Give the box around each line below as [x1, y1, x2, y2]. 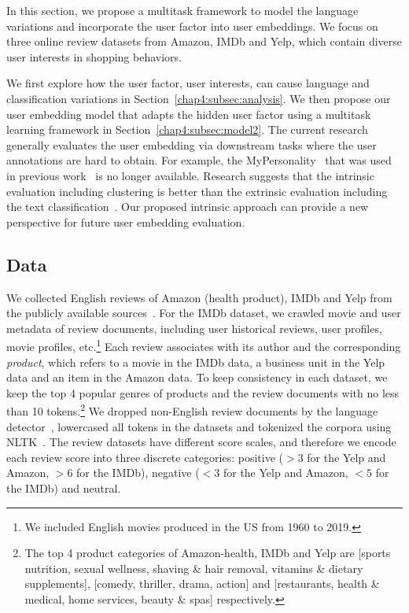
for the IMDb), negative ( [76, 464, 200, 481]
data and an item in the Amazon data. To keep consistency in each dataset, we [6, 369, 388, 386]
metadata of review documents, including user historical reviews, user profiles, [6, 319, 382, 336]
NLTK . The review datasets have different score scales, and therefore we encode [6, 434, 396, 450]
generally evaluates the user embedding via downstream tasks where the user [6, 136, 377, 153]
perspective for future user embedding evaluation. [6, 213, 245, 230]
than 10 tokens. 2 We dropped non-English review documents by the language [6, 401, 378, 419]
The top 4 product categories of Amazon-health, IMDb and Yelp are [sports [24, 545, 391, 561]
